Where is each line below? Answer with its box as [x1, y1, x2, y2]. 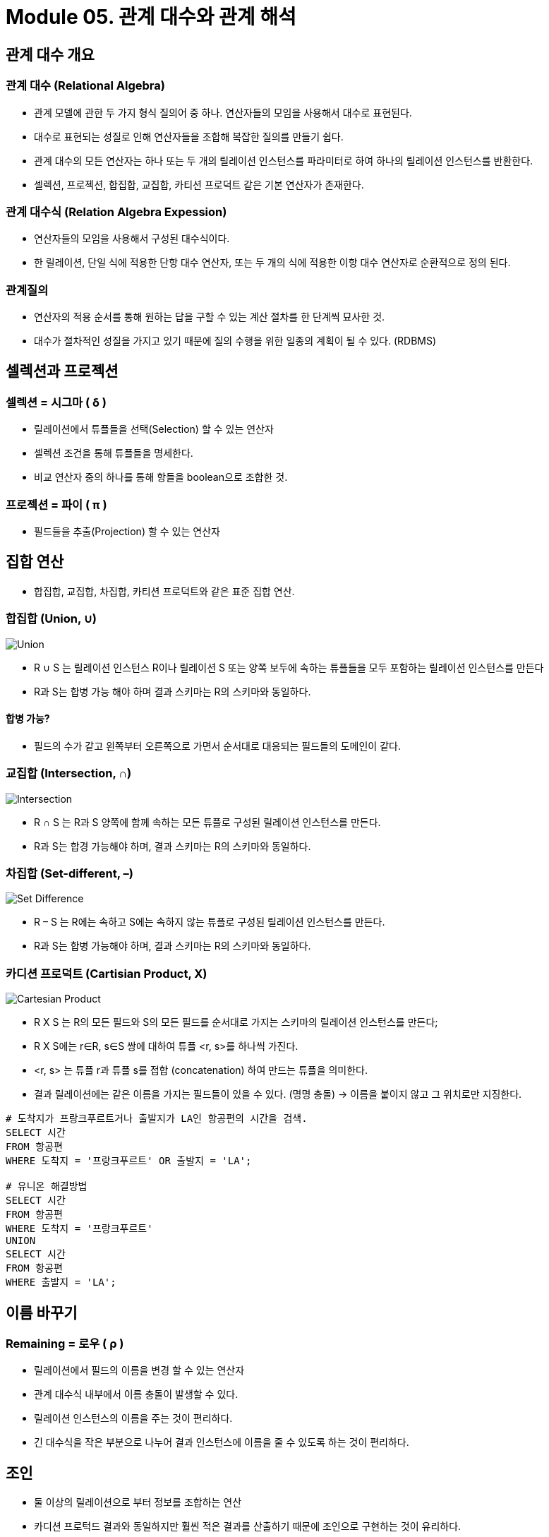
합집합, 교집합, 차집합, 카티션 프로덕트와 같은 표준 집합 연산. [34, 585, 295, 597]
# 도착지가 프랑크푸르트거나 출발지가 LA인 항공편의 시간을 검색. [6, 1113, 308, 1125]
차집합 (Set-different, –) [6, 866, 133, 880]
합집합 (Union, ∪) [6, 611, 97, 626]
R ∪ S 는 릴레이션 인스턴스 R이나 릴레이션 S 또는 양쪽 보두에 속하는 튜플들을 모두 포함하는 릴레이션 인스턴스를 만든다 [34, 661, 544, 674]
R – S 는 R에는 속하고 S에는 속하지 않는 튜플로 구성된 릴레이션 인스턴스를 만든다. [34, 916, 385, 928]
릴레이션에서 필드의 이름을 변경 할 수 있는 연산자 [34, 1364, 245, 1377]
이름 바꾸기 [6, 1303, 78, 1322]
